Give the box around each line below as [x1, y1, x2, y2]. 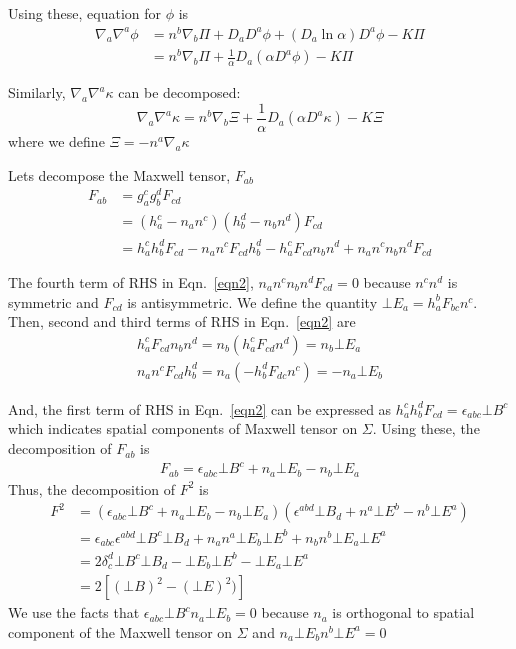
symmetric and [8, 291, 99, 312]
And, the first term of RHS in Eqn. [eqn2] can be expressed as [8, 398, 392, 419]
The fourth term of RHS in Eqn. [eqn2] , [8, 272, 254, 293]
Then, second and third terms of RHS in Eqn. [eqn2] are [8, 311, 356, 332]
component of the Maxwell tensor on [8, 621, 233, 642]
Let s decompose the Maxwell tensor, [8, 164, 231, 185]
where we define [8, 130, 105, 151]
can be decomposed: [118, 82, 241, 103]
